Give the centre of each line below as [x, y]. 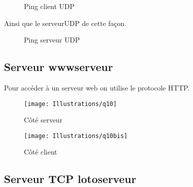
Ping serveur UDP [52, 40]
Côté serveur [43, 120]
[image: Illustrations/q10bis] [76, 136]
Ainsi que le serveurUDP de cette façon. [65, 23]
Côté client [41, 152]
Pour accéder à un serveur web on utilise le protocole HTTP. [97, 87]
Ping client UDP [49, 6]
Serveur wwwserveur [59, 67]
